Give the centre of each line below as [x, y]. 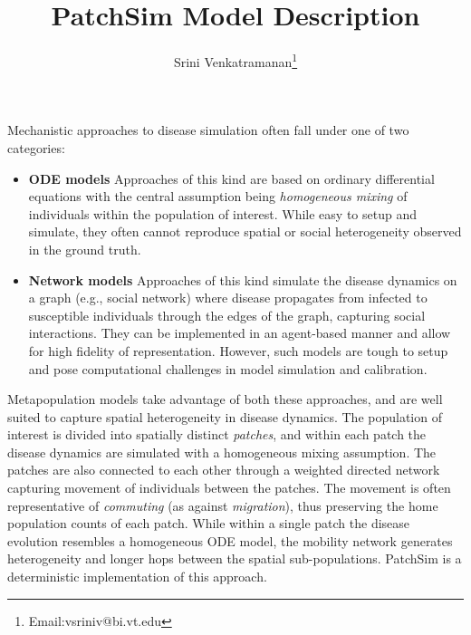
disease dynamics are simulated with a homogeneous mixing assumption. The [222, 452]
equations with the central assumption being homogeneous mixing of [218, 196]
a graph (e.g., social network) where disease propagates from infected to [228, 298]
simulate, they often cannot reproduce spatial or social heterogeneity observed [245, 231]
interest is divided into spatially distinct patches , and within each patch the [217, 434]
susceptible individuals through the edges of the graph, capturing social [227, 315]
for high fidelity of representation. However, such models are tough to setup [238, 350]
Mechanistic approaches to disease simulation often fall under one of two [208, 130]
